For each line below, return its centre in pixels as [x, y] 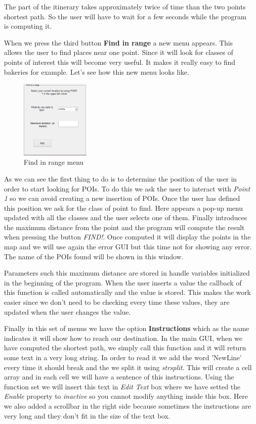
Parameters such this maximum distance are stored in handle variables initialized [127, 273]
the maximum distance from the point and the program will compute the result [124, 227]
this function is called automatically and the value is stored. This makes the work [128, 292]
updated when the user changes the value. [67, 311]
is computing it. [28, 26]
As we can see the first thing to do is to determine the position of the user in [121, 178]
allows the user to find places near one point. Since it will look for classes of [119, 52]
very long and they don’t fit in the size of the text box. [87, 415]
